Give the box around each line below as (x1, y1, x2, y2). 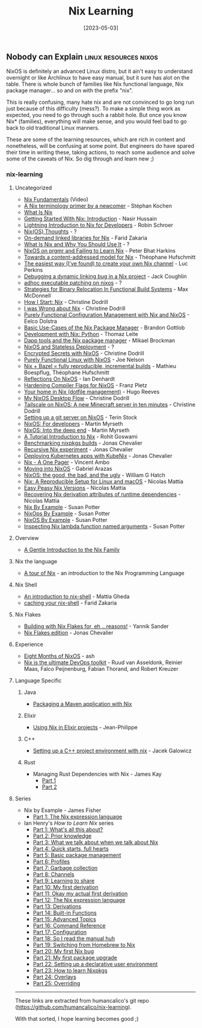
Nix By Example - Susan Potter (23, 503, 100, 510)
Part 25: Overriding (32, 979, 81, 987)
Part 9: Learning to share (32, 877, 95, 884)
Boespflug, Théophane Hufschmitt (23, 369, 109, 376)
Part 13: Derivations (32, 903, 82, 910)
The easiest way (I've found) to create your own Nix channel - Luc (23, 259, 188, 267)
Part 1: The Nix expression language (32, 813, 122, 820)
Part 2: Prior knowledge (32, 832, 92, 839)
